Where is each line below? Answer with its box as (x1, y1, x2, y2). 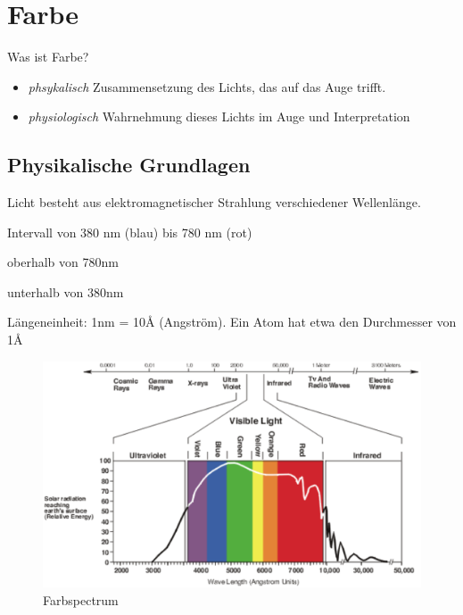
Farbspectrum (43, 590, 119, 609)
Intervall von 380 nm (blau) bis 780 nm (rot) (7, 222, 252, 241)
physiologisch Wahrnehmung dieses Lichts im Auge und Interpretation (28, 107, 410, 126)
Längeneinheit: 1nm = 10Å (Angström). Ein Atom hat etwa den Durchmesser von (7, 312, 457, 331)
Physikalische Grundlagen (7, 151, 251, 179)
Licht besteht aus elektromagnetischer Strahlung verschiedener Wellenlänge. (7, 193, 421, 212)
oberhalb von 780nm (7, 253, 119, 271)
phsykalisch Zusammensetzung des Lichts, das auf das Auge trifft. (28, 77, 386, 96)
